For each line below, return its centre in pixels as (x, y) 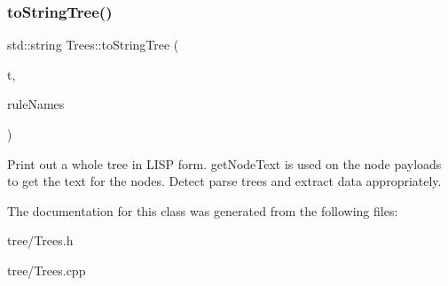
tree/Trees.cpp (47, 270)
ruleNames (36, 104)
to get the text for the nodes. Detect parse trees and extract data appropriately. (224, 181)
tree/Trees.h (40, 240)
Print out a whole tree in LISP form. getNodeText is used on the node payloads (224, 163)
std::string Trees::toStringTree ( (93, 45)
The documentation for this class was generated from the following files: (203, 210)
